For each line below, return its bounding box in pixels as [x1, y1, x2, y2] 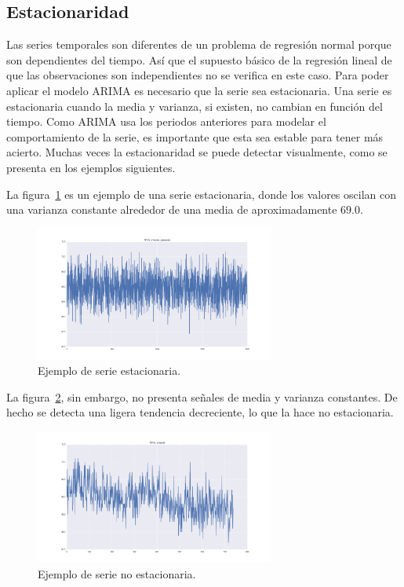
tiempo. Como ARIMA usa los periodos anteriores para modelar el [6, 113, 326, 130]
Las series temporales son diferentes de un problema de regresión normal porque [6, 36, 391, 53]
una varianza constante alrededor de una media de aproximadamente [6, 201, 337, 218]
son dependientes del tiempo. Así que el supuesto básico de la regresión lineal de [6, 51, 392, 68]
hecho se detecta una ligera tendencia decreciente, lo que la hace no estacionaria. [6, 404, 394, 420]
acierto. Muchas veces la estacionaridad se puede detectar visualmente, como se [6, 144, 388, 160]
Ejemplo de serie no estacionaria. [38, 565, 196, 581]
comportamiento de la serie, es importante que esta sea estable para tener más [6, 128, 384, 145]
